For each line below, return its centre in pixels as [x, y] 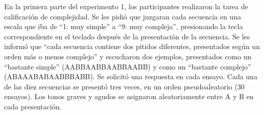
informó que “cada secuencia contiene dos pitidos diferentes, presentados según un [132, 46]
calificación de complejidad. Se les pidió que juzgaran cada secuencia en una [123, 16]
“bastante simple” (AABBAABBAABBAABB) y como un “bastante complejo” [128, 66]
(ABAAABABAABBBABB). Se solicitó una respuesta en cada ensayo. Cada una [131, 76]
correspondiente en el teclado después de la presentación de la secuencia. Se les [127, 36]
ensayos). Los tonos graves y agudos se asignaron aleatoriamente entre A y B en [129, 96]
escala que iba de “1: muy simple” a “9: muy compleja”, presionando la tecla [124, 26]
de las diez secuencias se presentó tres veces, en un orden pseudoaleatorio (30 [124, 86]
